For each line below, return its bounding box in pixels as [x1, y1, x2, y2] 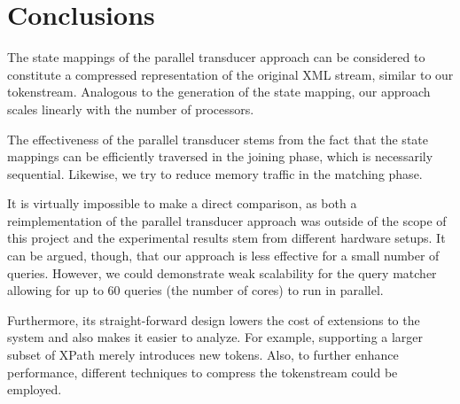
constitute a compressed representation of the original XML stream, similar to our [7, 65, 454, 83]
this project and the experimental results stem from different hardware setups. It [7, 229, 446, 247]
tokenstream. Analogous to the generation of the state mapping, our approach [7, 82, 431, 101]
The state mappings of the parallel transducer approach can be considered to [7, 48, 425, 66]
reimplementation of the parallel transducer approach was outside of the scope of [7, 211, 447, 229]
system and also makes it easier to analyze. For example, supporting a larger [7, 328, 424, 346]
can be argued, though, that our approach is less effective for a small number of [7, 246, 440, 265]
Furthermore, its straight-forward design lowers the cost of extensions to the [7, 310, 420, 329]
